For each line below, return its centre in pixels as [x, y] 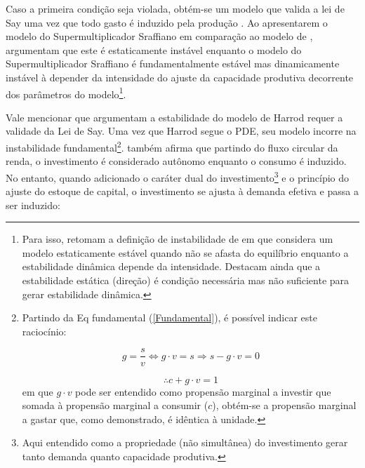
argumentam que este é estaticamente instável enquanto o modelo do [154, 49]
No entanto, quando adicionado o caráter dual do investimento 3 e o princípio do [178, 176]
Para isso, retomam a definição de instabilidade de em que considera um [178, 239]
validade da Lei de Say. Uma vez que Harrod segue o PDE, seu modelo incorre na [181, 131]
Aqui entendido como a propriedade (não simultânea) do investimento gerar [185, 442]
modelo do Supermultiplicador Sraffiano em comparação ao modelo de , [159, 36]
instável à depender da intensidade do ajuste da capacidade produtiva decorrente [180, 77]
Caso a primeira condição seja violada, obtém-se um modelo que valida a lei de [175, 8]
